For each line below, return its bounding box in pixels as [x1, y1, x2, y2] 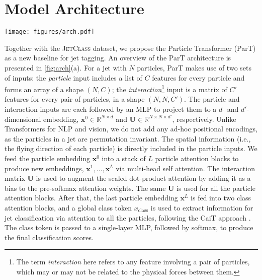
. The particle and [184, 94, 240, 104]
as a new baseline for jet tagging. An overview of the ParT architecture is [5, 52, 231, 63]
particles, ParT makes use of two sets [137, 62, 251, 73]
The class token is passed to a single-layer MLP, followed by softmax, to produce [5, 222, 253, 233]
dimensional [5, 113, 41, 124]
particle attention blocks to [155, 153, 239, 163]
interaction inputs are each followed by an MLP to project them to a [5, 104, 217, 114]
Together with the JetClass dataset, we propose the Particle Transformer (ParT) [5, 42, 256, 53]
